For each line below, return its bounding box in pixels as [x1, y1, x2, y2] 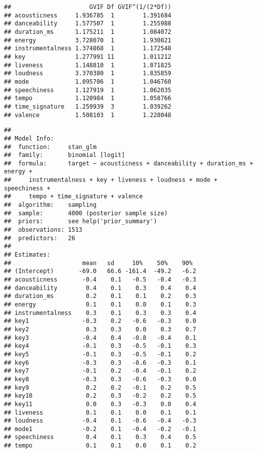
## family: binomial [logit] [4, 151, 125, 159]
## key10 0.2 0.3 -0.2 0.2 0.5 [4, 392, 196, 400]
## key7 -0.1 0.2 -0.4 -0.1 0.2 [4, 367, 196, 375]
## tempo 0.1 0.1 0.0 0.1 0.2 [4, 442, 196, 450]
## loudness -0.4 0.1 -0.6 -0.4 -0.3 [4, 417, 196, 425]
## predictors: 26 [4, 234, 76, 242]
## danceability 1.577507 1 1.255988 [4, 20, 171, 27]
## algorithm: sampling [4, 201, 97, 209]
